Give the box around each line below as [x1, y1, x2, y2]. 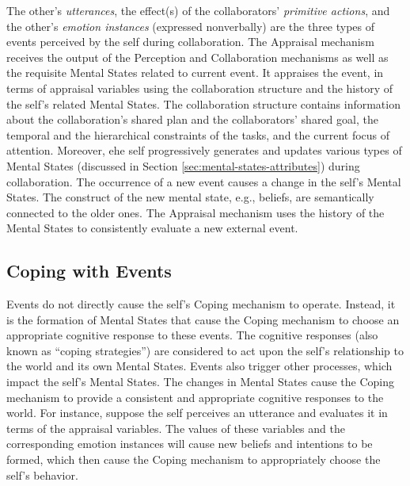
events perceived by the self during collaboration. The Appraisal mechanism [6, 33, 374, 50]
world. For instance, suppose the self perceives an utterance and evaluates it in [6, 404, 388, 421]
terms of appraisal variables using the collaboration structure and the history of [6, 79, 393, 96]
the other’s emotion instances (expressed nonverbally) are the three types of [6, 17, 375, 34]
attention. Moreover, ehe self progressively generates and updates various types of [6, 142, 402, 159]
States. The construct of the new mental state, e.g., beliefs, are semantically [6, 189, 374, 205]
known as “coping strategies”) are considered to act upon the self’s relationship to [6, 342, 404, 358]
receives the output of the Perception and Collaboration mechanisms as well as [6, 48, 389, 65]
